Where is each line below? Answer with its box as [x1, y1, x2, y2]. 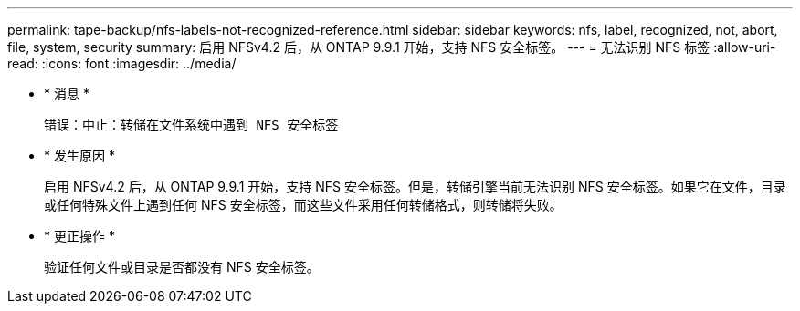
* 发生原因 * [44, 148, 115, 163]
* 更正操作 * [44, 228, 115, 244]
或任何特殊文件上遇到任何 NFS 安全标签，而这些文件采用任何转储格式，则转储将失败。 [44, 197, 563, 213]
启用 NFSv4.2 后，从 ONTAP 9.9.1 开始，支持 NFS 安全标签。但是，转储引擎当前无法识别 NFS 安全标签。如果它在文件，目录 [44, 179, 786, 194]
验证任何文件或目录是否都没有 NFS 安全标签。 [44, 259, 320, 275]
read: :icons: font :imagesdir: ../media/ [7, 56, 237, 71]
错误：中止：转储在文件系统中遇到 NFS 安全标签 [44, 118, 339, 132]
